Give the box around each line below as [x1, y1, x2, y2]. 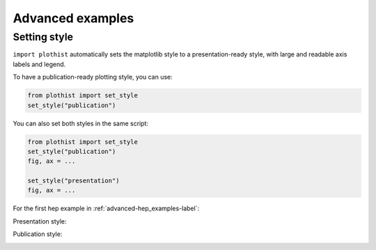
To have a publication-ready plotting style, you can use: [13, 73, 173, 81]
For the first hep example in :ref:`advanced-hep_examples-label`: [13, 204, 200, 212]
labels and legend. [13, 60, 66, 68]
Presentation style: [13, 217, 67, 226]
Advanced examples [13, 10, 134, 26]
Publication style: [13, 230, 63, 238]
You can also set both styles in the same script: [13, 119, 149, 127]
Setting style [13, 31, 73, 43]
